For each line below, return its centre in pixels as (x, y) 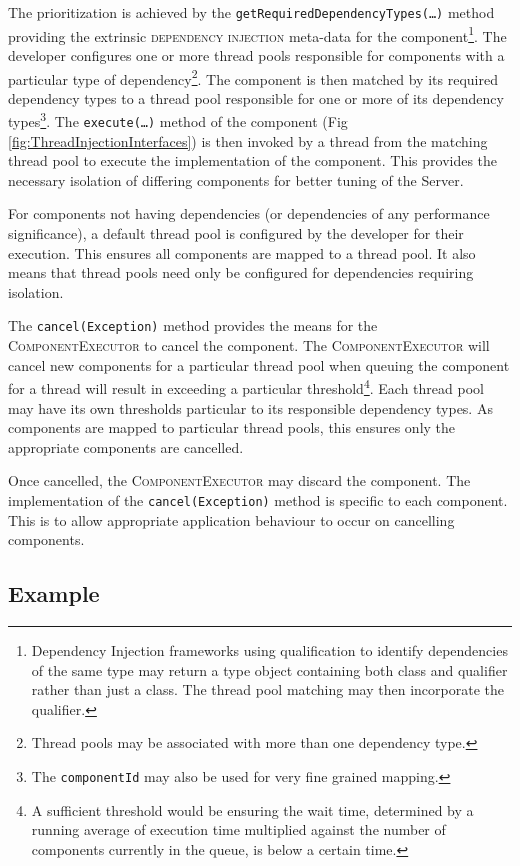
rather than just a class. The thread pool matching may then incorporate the (267, 689)
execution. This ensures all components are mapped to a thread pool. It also (242, 252)
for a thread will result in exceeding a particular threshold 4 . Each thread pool (246, 386)
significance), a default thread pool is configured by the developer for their (236, 233)
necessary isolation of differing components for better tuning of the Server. (236, 179)
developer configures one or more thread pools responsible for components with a (256, 54)
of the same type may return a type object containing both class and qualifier (269, 669)
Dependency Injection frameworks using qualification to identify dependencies (269, 649)
